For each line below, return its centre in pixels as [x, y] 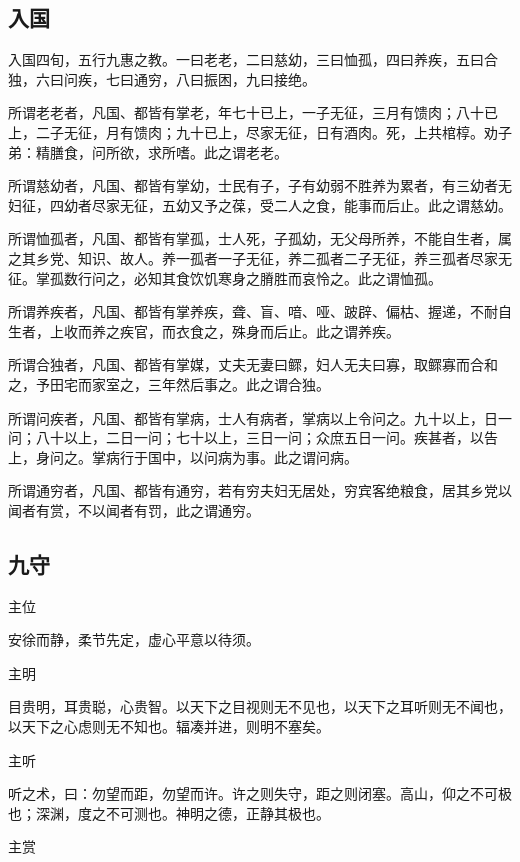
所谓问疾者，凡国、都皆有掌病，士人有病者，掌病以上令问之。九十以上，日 [253, 417]
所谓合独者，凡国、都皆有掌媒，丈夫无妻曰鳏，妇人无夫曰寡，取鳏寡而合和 [253, 364]
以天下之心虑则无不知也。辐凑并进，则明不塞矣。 [169, 726]
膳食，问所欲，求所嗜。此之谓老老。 [168, 151]
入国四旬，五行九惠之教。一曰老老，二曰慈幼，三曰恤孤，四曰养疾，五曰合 [253, 59]
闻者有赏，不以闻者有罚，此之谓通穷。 [134, 509]
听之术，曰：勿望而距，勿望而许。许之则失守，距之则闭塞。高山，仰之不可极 [260, 793]
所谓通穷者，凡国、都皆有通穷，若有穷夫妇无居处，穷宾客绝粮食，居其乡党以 [260, 490]
